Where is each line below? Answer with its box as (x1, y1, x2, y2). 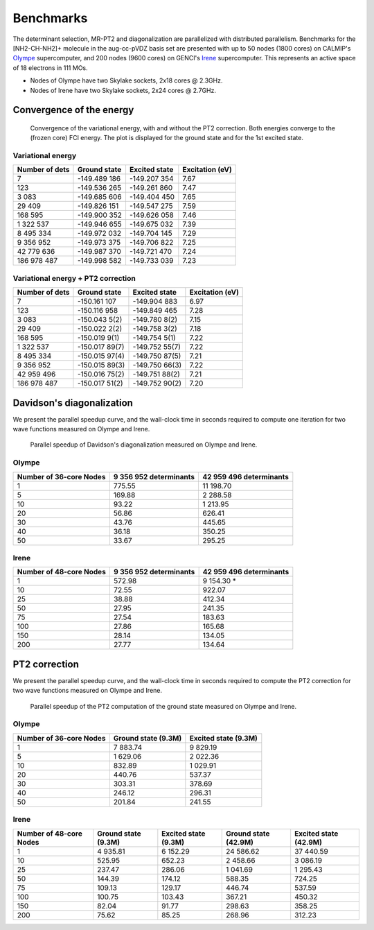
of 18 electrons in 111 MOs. (12, 63, 88, 72)
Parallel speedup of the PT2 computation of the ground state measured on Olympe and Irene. (30, 702, 297, 710)
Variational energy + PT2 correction (12, 273, 136, 283)
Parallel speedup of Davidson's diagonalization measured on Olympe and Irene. (30, 440, 258, 449)
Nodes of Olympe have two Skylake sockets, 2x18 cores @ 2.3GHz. (30, 76, 223, 85)
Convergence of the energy (12, 104, 134, 116)
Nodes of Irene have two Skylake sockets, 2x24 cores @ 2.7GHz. (30, 86, 217, 94)
